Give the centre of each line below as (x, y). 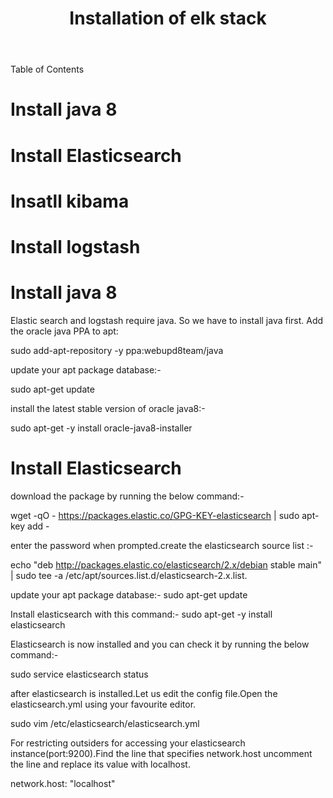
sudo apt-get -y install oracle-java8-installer (101, 428)
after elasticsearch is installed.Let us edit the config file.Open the (144, 693)
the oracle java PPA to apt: (64, 331)
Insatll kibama (70, 201)
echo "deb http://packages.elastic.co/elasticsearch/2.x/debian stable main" (166, 564)
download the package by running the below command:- (127, 496)
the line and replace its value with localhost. (100, 764)
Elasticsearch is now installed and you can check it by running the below (160, 644)
